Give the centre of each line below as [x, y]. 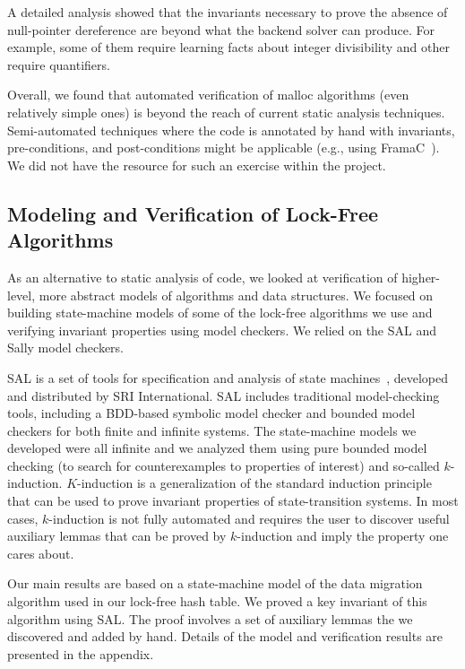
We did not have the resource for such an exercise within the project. [197, 165]
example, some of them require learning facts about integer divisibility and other [228, 47]
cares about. [41, 553]
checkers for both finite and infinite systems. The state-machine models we [212, 430]
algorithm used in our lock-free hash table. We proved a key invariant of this [217, 601]
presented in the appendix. [81, 653]
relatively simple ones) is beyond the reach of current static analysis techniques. [226, 112]
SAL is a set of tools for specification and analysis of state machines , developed [228, 377]
